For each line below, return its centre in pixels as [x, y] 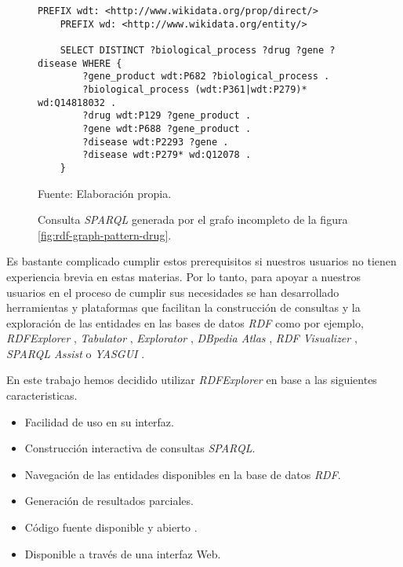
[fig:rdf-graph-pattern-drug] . [105, 234]
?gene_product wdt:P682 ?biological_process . [206, 77]
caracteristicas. [42, 395]
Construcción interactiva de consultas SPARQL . [140, 448]
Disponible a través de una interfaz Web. [123, 553]
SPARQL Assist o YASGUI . [76, 353]
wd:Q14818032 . [77, 102]
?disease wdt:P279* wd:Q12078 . [167, 155]
